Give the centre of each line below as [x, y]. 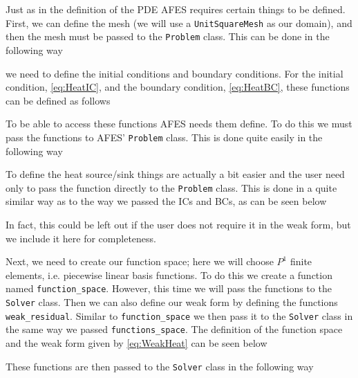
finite [301, 261]
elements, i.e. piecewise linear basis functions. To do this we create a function [169, 274]
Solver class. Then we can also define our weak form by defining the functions [172, 302]
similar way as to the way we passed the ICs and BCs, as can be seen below [166, 201]
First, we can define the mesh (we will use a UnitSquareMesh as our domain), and [179, 22]
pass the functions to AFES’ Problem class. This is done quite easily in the [164, 137]
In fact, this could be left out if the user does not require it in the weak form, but [178, 224]
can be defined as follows [58, 100]
